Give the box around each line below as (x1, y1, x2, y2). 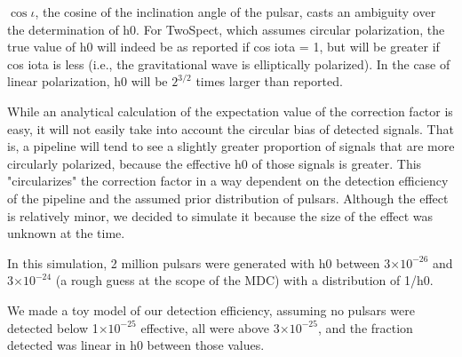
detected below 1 (7, 318, 99, 337)
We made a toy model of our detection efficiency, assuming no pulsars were (7, 300, 415, 319)
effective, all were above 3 (140, 318, 280, 337)
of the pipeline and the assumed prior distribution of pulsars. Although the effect (7, 188, 449, 207)
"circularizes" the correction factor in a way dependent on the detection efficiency (7, 171, 449, 190)
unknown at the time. (7, 224, 125, 242)
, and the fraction (317, 318, 413, 337)
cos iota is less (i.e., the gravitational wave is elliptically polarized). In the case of (7, 54, 450, 73)
